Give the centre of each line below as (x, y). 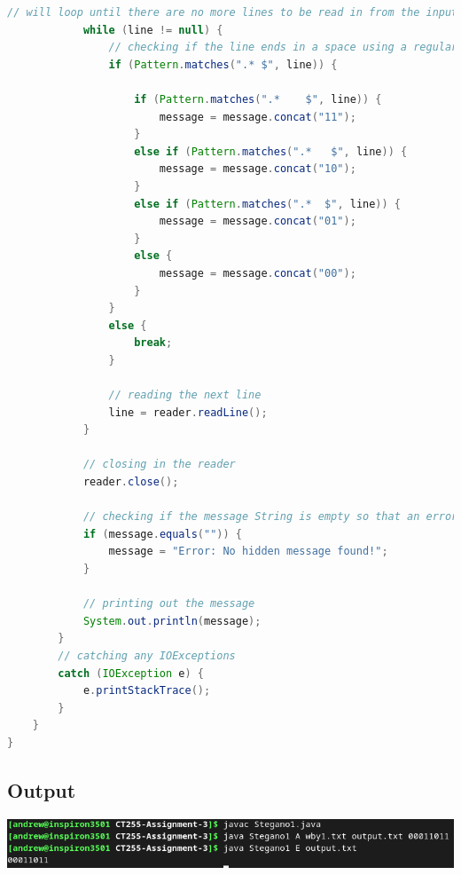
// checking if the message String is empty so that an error (270, 517)
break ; (153, 343)
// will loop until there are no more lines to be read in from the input (233, 12)
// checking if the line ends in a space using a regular (283, 47)
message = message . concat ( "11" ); (258, 117)
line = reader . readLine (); (188, 412)
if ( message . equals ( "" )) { (162, 534)
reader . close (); (131, 482)
